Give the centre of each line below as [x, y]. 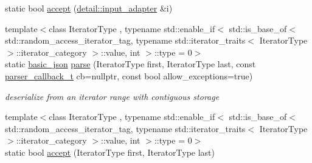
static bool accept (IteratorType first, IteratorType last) [110, 152]
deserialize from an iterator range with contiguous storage [112, 96]
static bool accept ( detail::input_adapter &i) [89, 8]
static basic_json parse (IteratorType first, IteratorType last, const [130, 64]
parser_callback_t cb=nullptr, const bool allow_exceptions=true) [129, 75]
